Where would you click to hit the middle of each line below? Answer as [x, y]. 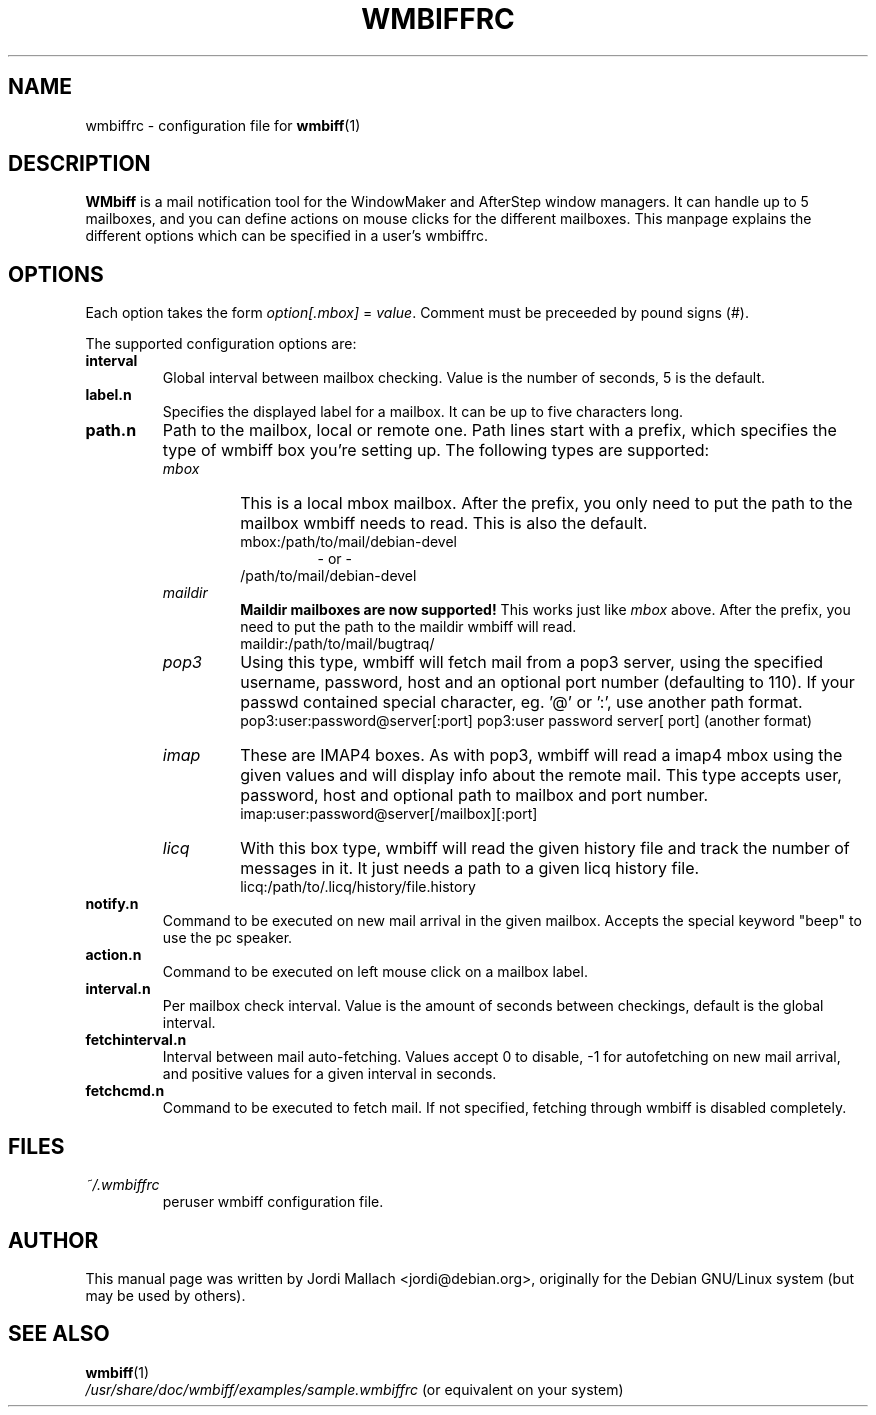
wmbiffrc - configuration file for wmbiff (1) [223, 125]
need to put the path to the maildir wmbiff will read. [408, 627]
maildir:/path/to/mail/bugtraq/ [337, 644]
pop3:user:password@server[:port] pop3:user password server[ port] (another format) [526, 721]
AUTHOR [53, 1240]
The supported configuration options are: [221, 344]
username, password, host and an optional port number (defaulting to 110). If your [547, 682]
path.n [111, 430]
